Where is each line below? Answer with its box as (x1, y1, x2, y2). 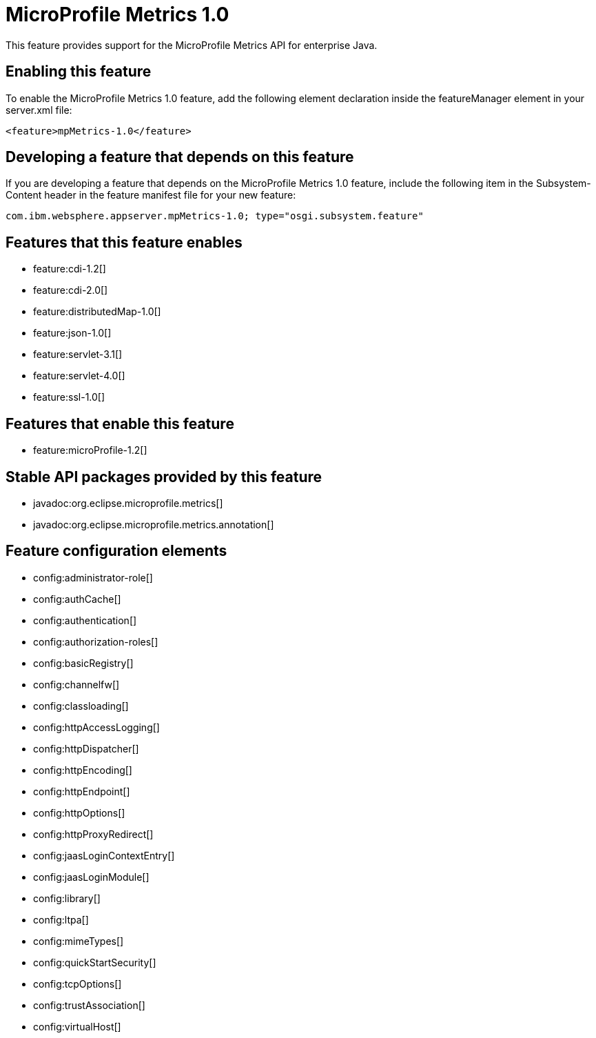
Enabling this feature (6, 63, 152, 81)
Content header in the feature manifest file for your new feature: (6, 189, 296, 201)
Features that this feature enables (6, 233, 243, 251)
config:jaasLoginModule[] (33, 870, 150, 883)
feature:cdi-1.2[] (33, 263, 106, 275)
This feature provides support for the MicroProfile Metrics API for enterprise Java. (6, 39, 378, 51)
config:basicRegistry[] (33, 657, 134, 669)
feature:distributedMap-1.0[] (33, 306, 161, 318)
